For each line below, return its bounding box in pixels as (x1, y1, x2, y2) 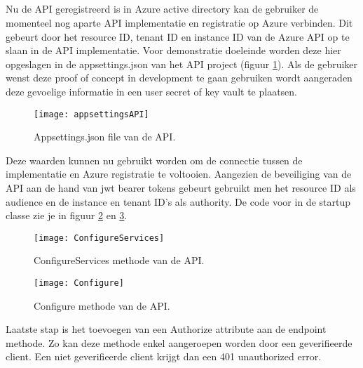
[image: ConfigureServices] (34, 232, 165, 243)
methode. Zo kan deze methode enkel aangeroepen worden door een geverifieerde (6, 335, 352, 350)
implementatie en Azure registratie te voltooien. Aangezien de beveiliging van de (6, 166, 352, 181)
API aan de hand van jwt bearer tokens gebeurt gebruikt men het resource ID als (6, 180, 356, 195)
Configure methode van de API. (34, 298, 170, 313)
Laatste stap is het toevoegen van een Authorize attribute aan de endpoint (6, 322, 327, 336)
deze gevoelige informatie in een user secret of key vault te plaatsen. (6, 84, 298, 98)
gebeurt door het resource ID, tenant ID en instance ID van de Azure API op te (6, 29, 350, 44)
